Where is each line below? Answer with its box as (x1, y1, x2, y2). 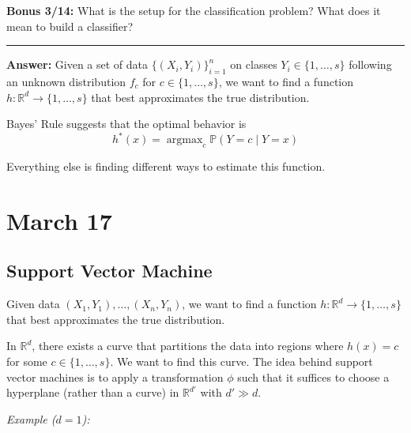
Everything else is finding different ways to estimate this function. (6, 158, 326, 175)
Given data (6, 296, 60, 312)
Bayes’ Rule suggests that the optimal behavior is (6, 115, 247, 132)
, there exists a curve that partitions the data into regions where (32, 337, 344, 354)
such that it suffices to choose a (237, 368, 390, 385)
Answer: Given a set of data (6, 56, 149, 73)
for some (6, 353, 47, 370)
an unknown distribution (6, 73, 126, 89)
